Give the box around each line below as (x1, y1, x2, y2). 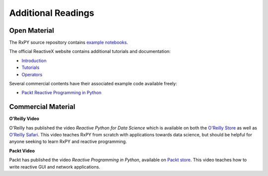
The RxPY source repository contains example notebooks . (9, 40, 129, 46)
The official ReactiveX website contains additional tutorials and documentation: (9, 49, 171, 55)
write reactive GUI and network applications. (9, 164, 100, 170)
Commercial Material (9, 103, 75, 111)
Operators (21, 71, 43, 77)
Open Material (9, 26, 54, 35)
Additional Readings (9, 7, 94, 18)
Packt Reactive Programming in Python (21, 90, 102, 96)
